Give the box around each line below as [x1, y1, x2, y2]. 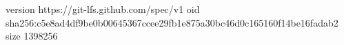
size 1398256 [6, 29, 58, 43]
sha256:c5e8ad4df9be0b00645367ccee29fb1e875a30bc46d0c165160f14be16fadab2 [6, 15, 338, 29]
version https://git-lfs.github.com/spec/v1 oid [6, 2, 200, 16]
